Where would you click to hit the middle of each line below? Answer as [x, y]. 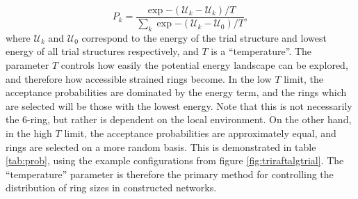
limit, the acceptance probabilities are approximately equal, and [200, 133]
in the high [29, 133]
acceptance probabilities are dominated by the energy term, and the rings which [176, 92]
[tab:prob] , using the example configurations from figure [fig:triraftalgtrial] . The [175, 160]
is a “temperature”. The [261, 51]
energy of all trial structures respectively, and [102, 51]
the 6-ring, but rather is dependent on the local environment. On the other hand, [179, 119]
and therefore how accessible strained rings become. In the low [139, 78]
